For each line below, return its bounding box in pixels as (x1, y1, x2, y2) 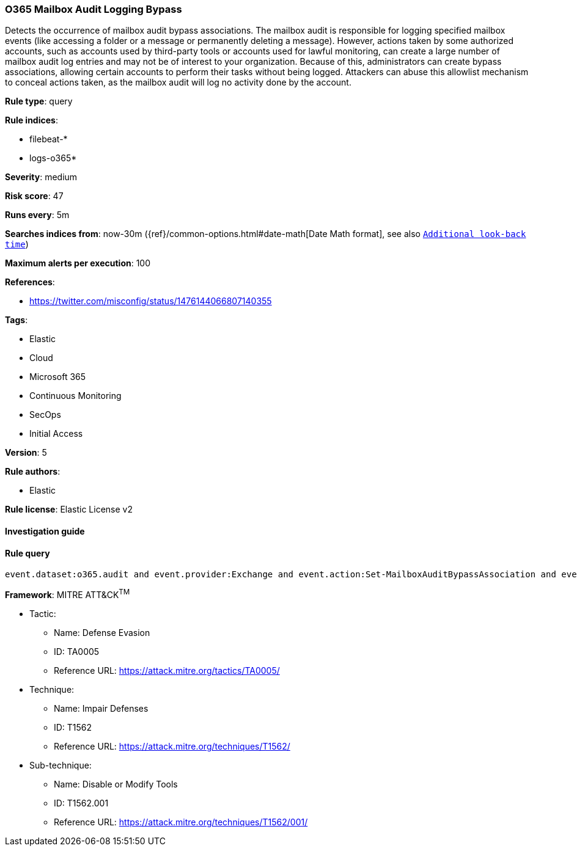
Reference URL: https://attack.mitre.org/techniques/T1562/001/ (54, 816, 308, 827)
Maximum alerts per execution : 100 (5, 258, 151, 269)
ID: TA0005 (54, 646, 100, 657)
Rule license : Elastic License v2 (5, 504, 133, 515)
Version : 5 (5, 447, 47, 458)
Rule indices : (5, 115, 58, 126)
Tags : (5, 315, 28, 326)
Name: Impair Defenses (54, 703, 149, 714)
